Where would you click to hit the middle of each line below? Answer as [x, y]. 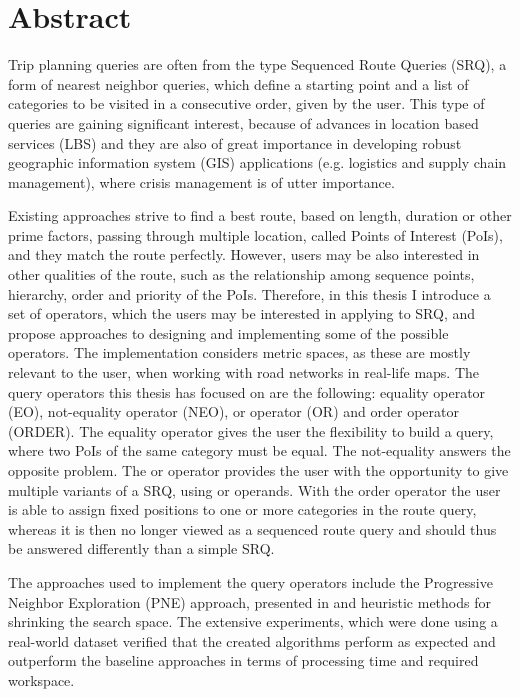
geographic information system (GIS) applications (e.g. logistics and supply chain [257, 162]
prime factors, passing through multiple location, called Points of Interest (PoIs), [255, 234]
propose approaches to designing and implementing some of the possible [228, 332]
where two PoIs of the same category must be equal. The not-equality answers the [259, 450]
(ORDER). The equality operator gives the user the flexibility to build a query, [251, 430]
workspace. [41, 679]
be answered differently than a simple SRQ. [141, 548]
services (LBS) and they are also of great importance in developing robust [235, 142]
